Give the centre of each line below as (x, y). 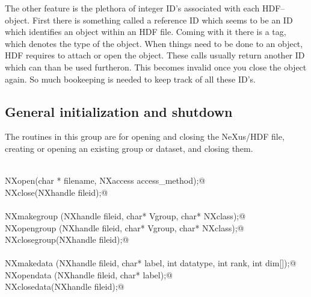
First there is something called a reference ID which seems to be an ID (162, 20)
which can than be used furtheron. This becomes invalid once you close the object (156, 67)
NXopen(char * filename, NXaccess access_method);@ (105, 180)
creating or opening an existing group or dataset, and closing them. (129, 148)
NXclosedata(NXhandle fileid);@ (65, 286)
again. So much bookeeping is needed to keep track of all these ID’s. (130, 79)
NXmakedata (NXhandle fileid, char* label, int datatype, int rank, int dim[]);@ (151, 263)
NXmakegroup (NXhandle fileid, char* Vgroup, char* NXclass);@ (125, 215)
